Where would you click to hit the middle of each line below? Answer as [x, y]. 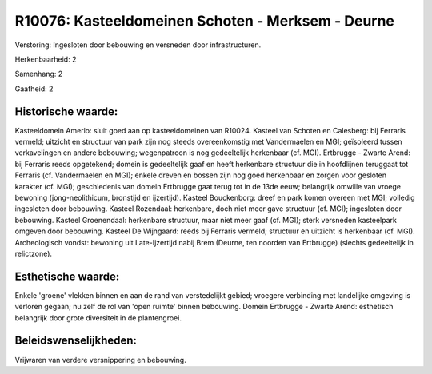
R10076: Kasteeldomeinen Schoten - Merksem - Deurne [205, 21]
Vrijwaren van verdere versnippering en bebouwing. [101, 360]
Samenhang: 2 [39, 74]
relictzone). [33, 253]
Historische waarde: [66, 111]
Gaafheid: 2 [34, 89]
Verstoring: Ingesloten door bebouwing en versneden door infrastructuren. [138, 45]
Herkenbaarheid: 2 [46, 59]
